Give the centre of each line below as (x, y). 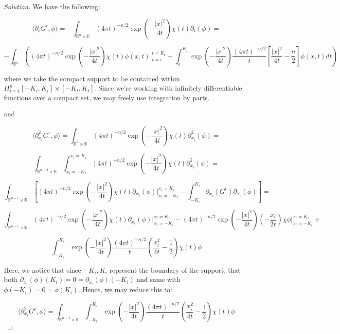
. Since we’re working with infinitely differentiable (168, 88)
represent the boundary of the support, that (175, 269)
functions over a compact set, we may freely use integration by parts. (107, 97)
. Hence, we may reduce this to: (125, 289)
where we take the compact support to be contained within (92, 78)
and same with (159, 279)
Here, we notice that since (43, 269)
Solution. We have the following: (52, 6)
